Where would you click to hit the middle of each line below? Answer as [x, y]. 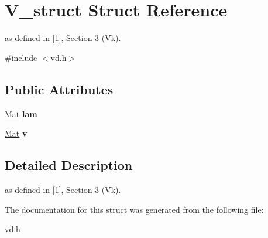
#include [21, 57]
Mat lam [21, 113]
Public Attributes [59, 89]
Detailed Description [69, 165]
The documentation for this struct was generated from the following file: [134, 209]
